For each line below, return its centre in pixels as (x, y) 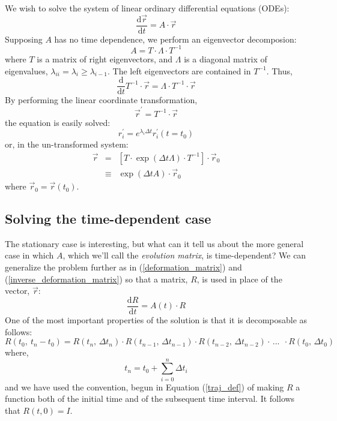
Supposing (24, 39)
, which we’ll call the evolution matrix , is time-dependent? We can (184, 255)
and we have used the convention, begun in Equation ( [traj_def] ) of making (144, 387)
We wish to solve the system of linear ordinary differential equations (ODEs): (147, 8)
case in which (29, 255)
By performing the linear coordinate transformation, (101, 100)
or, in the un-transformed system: (67, 144)
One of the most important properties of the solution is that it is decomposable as (156, 319)
